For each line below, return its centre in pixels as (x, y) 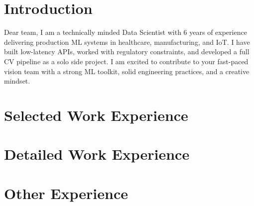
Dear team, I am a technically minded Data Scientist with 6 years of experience (126, 32)
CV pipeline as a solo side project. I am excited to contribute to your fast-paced (126, 61)
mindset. (17, 81)
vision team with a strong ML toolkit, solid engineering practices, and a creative (127, 71)
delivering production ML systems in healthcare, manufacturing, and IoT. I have (127, 42)
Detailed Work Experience (97, 154)
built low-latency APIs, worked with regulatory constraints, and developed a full (127, 51)
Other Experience (66, 193)
